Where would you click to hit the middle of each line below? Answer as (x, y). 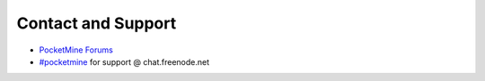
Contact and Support (97, 23)
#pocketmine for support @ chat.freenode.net (124, 61)
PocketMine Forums (76, 50)
